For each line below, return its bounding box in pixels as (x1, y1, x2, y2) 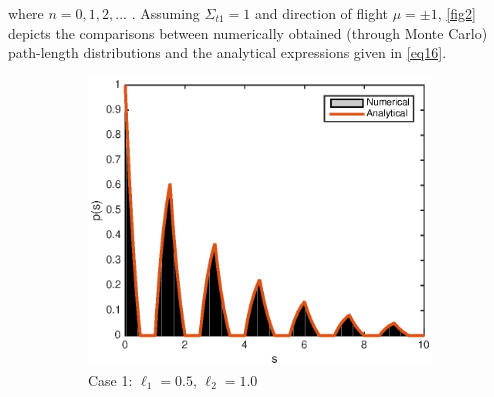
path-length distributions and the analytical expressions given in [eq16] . (8, 42, 447, 63)
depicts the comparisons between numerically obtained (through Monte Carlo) (8, 22, 488, 43)
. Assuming (131, 3, 200, 23)
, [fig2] (437, 3, 476, 23)
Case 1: (88, 369, 133, 390)
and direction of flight (254, 3, 389, 23)
